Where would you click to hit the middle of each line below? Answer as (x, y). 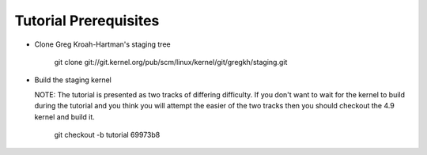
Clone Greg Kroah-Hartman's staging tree (102, 44)
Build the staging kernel (73, 80)
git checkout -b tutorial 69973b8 (107, 134)
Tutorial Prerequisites (87, 21)
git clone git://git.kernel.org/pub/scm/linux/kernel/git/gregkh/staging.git (171, 62)
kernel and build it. (64, 117)
